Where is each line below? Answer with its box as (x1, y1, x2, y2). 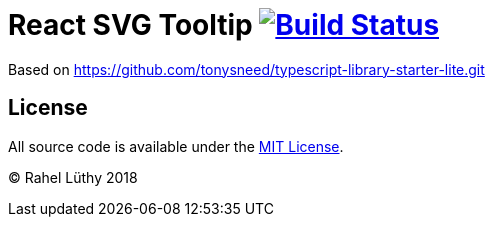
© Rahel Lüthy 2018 (8, 168, 138, 186)
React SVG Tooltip (8, 8, 253, 42)
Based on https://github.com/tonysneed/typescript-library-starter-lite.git (8, 60, 485, 78)
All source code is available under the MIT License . (8, 137, 344, 155)
